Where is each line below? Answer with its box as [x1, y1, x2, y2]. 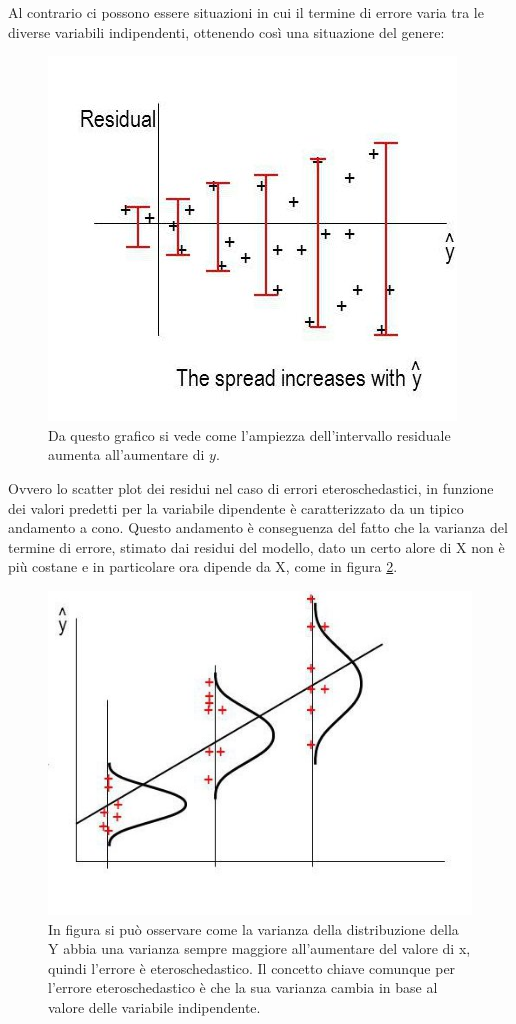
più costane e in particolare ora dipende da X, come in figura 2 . [8, 556, 398, 577]
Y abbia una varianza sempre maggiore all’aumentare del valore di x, [48, 938, 471, 959]
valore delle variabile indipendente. [48, 996, 261, 1017]
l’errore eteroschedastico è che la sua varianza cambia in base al [48, 977, 438, 998]
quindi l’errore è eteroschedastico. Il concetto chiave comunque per [48, 957, 456, 978]
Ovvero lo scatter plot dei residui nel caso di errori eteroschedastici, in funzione [8, 477, 494, 498]
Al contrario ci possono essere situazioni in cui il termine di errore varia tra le [8, 2, 484, 22]
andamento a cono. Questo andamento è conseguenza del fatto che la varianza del [8, 517, 508, 538]
